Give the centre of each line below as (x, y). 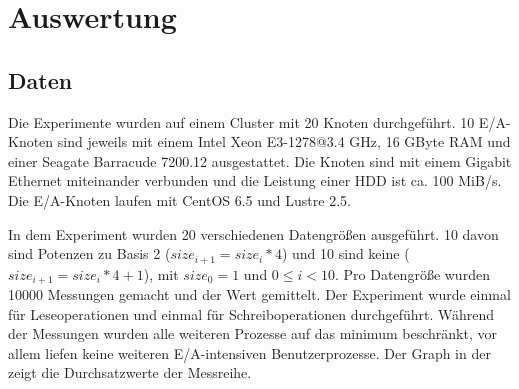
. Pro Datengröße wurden (412, 273)
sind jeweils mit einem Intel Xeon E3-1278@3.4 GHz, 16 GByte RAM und (284, 141)
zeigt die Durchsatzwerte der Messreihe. (130, 372)
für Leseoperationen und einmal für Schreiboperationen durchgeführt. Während (251, 313)
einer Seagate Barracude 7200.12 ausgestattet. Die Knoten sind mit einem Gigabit (260, 160)
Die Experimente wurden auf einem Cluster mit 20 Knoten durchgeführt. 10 (241, 121)
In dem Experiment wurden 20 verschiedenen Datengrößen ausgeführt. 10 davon (253, 233)
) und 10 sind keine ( (345, 253)
